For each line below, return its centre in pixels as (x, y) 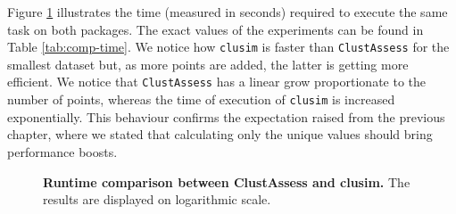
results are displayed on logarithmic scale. (157, 199)
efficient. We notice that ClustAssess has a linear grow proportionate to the (217, 82)
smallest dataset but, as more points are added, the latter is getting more (208, 64)
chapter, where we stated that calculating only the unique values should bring (220, 134)
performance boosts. (62, 151)
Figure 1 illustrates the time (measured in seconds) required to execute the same (228, 12)
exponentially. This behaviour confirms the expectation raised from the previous (226, 116)
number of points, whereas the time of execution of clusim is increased (201, 99)
